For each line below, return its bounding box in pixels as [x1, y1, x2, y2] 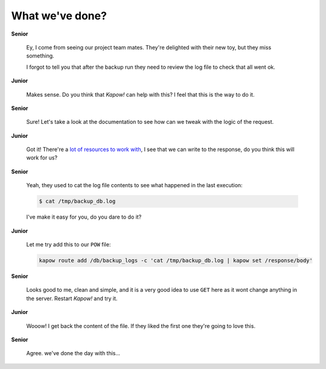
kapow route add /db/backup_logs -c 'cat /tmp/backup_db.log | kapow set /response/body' [39, 257, 313, 264]
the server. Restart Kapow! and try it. [26, 295, 118, 302]
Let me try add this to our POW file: [26, 240, 111, 248]
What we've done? [11, 9, 107, 22]
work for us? [26, 154, 57, 161]
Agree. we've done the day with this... [26, 350, 121, 357]
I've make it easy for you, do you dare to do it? [26, 213, 142, 220]
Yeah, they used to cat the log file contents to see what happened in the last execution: [26, 182, 243, 189]
